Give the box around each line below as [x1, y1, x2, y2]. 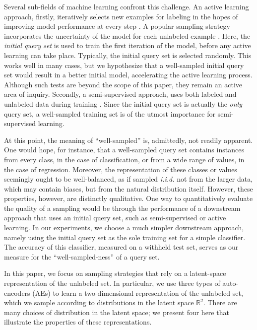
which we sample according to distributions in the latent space [4, 297, 194, 308]
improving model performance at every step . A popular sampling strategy [4, 21, 230, 31]
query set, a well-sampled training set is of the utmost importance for [4, 108, 215, 119]
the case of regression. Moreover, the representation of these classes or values [4, 164, 237, 174]
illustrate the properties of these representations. [4, 317, 152, 327]
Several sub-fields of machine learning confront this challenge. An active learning [4, 1, 249, 11]
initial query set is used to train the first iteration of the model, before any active [4, 40, 251, 51]
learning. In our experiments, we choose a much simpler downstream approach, [4, 222, 244, 233]
